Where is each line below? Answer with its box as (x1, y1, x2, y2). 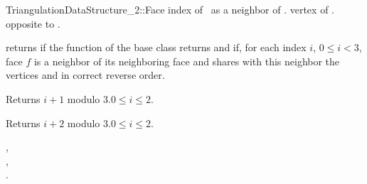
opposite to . (6, 16, 60, 31)
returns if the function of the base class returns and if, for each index (6, 40, 307, 55)
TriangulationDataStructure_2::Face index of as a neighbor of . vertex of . (6, 2, 334, 16)
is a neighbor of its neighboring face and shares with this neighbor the (33, 53, 340, 68)
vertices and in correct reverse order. (6, 67, 165, 82)
